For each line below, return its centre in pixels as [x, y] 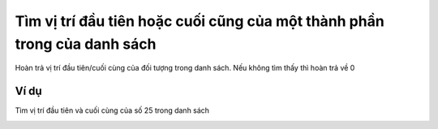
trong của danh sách [86, 44]
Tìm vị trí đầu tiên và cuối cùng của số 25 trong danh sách [112, 110]
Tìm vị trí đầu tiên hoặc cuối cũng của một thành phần [200, 21]
